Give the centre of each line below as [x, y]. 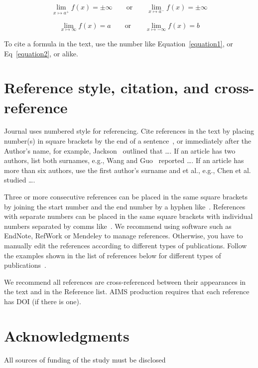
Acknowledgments [67, 335]
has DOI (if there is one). [43, 301]
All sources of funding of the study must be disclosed [85, 359]
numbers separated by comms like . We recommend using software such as [118, 226]
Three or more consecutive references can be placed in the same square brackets [126, 197]
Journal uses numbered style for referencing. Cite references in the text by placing [129, 131]
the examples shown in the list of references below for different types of [113, 255]
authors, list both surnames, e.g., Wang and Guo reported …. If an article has [124, 160]
